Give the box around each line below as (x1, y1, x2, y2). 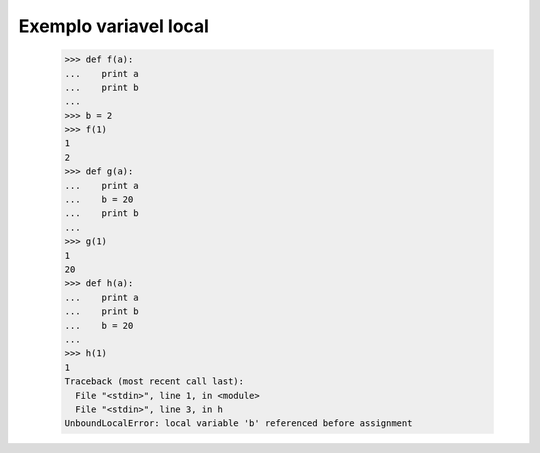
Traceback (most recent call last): (64, 376, 245, 387)
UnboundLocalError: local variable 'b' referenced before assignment (64, 418, 413, 429)
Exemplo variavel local (18, 15, 210, 37)
